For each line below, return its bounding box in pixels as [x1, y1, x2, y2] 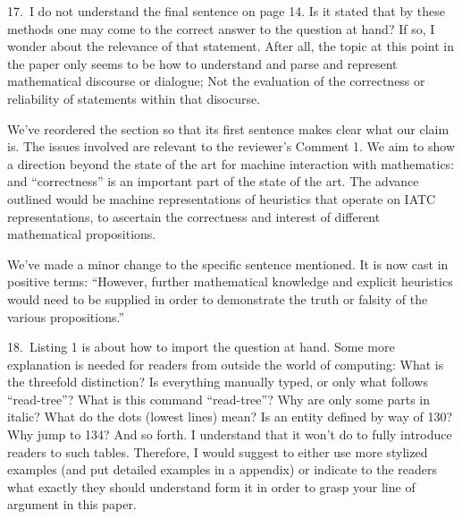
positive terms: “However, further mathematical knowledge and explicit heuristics [7, 272, 453, 291]
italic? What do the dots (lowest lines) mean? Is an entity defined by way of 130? [7, 407, 453, 426]
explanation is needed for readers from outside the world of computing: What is [7, 354, 444, 373]
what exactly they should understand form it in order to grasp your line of [7, 477, 416, 496]
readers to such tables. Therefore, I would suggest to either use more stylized [7, 442, 428, 461]
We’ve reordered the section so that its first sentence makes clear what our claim [7, 119, 449, 138]
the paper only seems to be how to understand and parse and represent [7, 54, 398, 72]
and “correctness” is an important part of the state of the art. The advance [7, 172, 419, 191]
